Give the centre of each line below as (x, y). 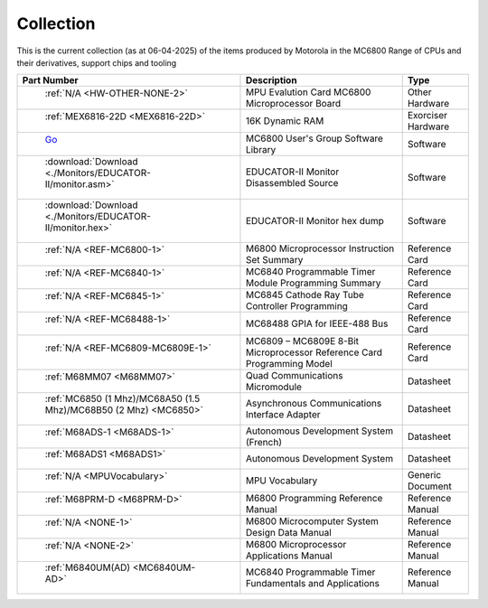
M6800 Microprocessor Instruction (320, 248)
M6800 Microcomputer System (312, 521)
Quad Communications (294, 376)
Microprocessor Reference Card (314, 352)
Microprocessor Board (293, 104)
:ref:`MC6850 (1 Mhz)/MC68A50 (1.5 (122, 399)
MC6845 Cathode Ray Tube (305, 295)
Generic (424, 475)
